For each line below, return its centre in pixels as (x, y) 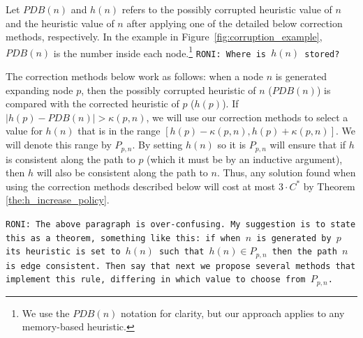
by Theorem (329, 186)
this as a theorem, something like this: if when (123, 238)
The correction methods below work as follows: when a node (134, 76)
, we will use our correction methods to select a (247, 117)
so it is (232, 145)
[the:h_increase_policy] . (58, 200)
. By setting (157, 145)
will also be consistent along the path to (122, 172)
